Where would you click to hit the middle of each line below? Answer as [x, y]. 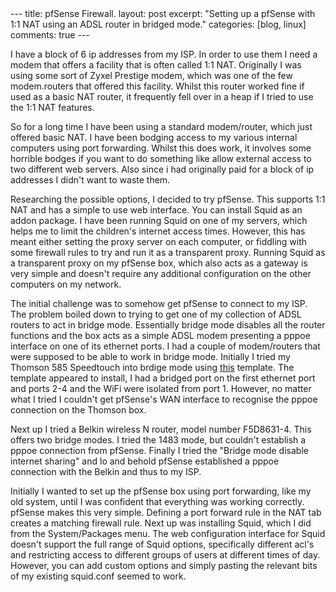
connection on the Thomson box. [78, 410]
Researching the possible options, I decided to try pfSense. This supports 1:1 [168, 199]
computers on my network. [66, 284]
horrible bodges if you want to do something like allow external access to [161, 158]
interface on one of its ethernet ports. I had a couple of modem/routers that [165, 346]
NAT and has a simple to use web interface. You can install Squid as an [156, 210]
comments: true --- [50, 35]
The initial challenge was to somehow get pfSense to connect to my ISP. [159, 303]
